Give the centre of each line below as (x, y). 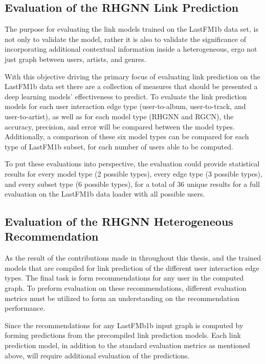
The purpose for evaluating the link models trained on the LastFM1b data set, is (131, 29)
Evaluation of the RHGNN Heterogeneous (119, 221)
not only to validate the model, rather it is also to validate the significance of (126, 39)
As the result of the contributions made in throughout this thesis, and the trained (133, 258)
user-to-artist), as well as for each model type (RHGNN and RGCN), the (119, 116)
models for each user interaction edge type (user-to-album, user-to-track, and (125, 106)
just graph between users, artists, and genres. (75, 59)
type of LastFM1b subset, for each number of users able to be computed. (119, 146)
